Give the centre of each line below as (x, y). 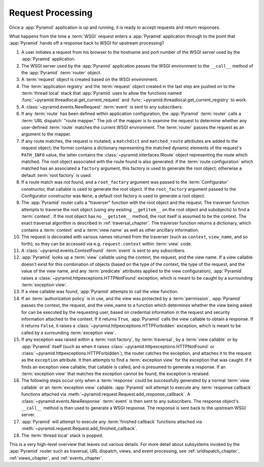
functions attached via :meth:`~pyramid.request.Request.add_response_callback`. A (106, 394)
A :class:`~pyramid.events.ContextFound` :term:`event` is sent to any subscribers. (103, 251)
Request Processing (51, 13)
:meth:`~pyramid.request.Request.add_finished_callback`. (79, 428)
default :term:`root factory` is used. (56, 175)
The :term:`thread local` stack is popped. (62, 435)
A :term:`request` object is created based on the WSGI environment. (90, 79)
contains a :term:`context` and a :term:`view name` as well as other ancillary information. (110, 230)
